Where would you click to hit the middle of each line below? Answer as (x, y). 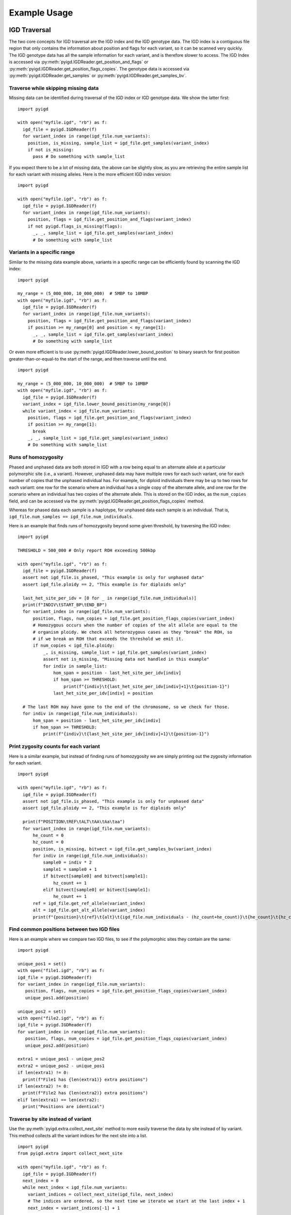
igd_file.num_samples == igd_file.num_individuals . (71, 517)
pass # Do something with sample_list (79, 156)
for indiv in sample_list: (75, 666)
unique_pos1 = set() (42, 964)
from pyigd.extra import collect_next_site (70, 1154)
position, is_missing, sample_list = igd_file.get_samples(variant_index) (118, 143)
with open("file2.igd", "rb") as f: (61, 1018)
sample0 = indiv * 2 (67, 862)
